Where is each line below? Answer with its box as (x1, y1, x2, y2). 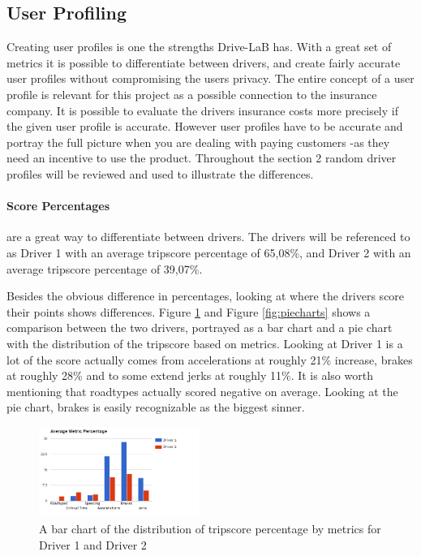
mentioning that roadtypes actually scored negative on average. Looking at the (6, 382, 398, 399)
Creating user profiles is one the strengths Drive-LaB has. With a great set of (6, 38, 392, 55)
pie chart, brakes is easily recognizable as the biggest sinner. (6, 399, 305, 416)
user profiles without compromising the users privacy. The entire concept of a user (6, 70, 415, 87)
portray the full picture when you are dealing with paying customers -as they (6, 133, 390, 150)
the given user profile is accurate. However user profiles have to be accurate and (6, 118, 403, 135)
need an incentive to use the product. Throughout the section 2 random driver (6, 149, 397, 166)
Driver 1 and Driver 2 (39, 536, 147, 553)
